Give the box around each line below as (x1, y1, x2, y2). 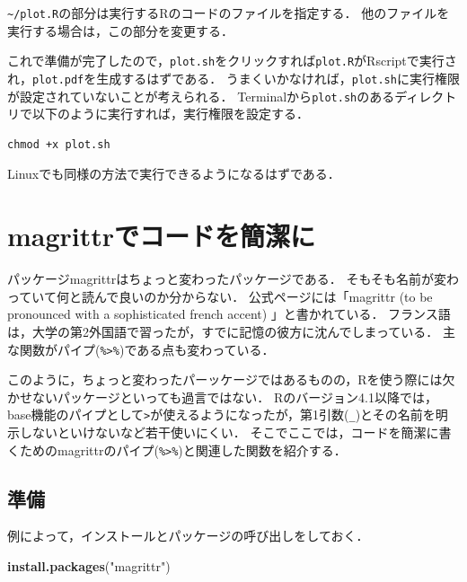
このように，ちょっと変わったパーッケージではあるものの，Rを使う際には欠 (7, 370, 455, 389)
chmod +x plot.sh (7, 137, 110, 151)
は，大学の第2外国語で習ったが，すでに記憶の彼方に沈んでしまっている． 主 (7, 322, 455, 340)
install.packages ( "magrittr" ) (7, 557, 171, 576)
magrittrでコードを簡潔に (7, 217, 316, 254)
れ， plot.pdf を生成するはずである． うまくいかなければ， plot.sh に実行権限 (7, 68, 460, 87)
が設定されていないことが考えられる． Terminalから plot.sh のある (7, 86, 395, 105)
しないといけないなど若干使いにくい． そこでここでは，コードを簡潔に (19, 423, 439, 441)
